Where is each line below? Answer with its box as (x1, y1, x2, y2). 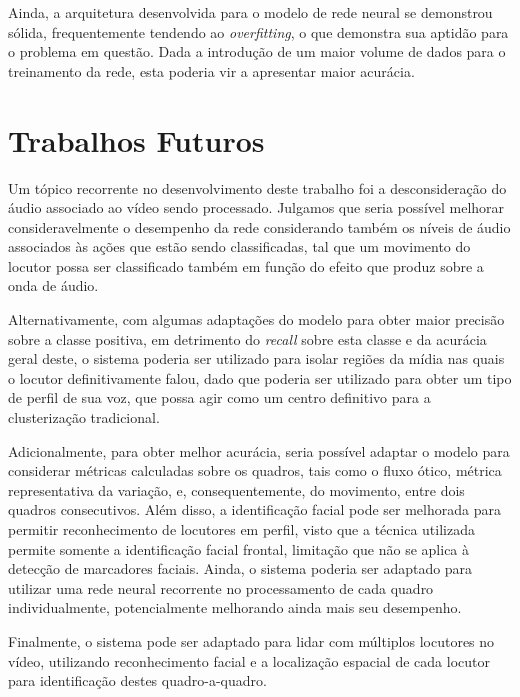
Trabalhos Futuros (8, 119, 265, 160)
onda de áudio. (8, 275, 99, 296)
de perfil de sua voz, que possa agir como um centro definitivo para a (8, 387, 431, 408)
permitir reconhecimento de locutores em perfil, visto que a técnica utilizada (8, 519, 475, 539)
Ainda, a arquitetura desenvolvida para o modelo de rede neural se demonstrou (8, 2, 493, 22)
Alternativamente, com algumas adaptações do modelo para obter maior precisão (8, 309, 505, 330)
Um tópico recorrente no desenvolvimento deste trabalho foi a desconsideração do (8, 177, 507, 198)
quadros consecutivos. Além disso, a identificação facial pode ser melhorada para (8, 499, 501, 520)
